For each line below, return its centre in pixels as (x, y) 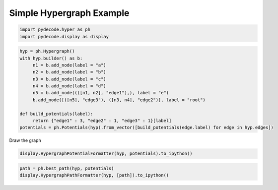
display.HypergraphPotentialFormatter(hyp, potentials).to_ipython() (106, 154)
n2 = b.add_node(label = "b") (69, 72)
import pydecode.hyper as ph (55, 30)
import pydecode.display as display (64, 36)
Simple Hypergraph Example (69, 13)
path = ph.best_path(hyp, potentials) (67, 168)
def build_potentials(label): (56, 114)
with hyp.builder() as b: (51, 58)
